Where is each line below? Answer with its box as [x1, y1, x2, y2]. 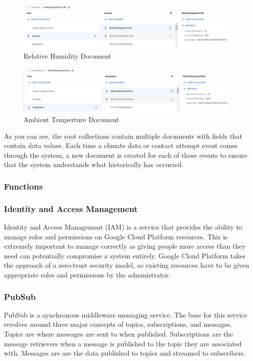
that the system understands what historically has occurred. [4, 159, 184, 170]
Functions [4, 180, 43, 192]
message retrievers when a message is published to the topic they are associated [4, 338, 242, 348]
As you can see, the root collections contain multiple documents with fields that [4, 130, 242, 141]
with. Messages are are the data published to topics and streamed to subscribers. [4, 348, 246, 358]
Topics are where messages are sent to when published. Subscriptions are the [4, 329, 233, 339]
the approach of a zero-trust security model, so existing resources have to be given [4, 260, 250, 270]
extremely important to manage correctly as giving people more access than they [4, 241, 246, 251]
